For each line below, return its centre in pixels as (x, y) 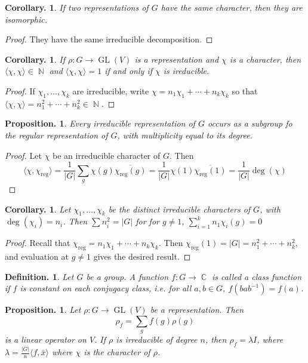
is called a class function (257, 276)
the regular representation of (56, 135)
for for (147, 221)
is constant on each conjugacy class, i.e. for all (106, 288)
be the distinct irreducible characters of (179, 209)
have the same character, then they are (232, 7)
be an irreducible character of (107, 155)
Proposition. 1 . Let (43, 310)
